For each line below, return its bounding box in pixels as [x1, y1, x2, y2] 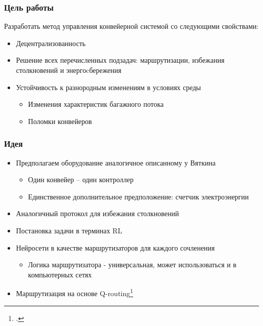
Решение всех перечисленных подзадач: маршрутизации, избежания [16, 55, 225, 65]
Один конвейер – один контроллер [28, 174, 134, 185]
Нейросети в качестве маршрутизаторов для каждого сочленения [16, 242, 215, 253]
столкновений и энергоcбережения [16, 65, 121, 75]
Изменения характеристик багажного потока [28, 99, 164, 109]
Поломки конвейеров [28, 115, 92, 126]
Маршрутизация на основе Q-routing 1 [16, 287, 134, 298]
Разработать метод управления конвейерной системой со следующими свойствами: [4, 21, 259, 31]
